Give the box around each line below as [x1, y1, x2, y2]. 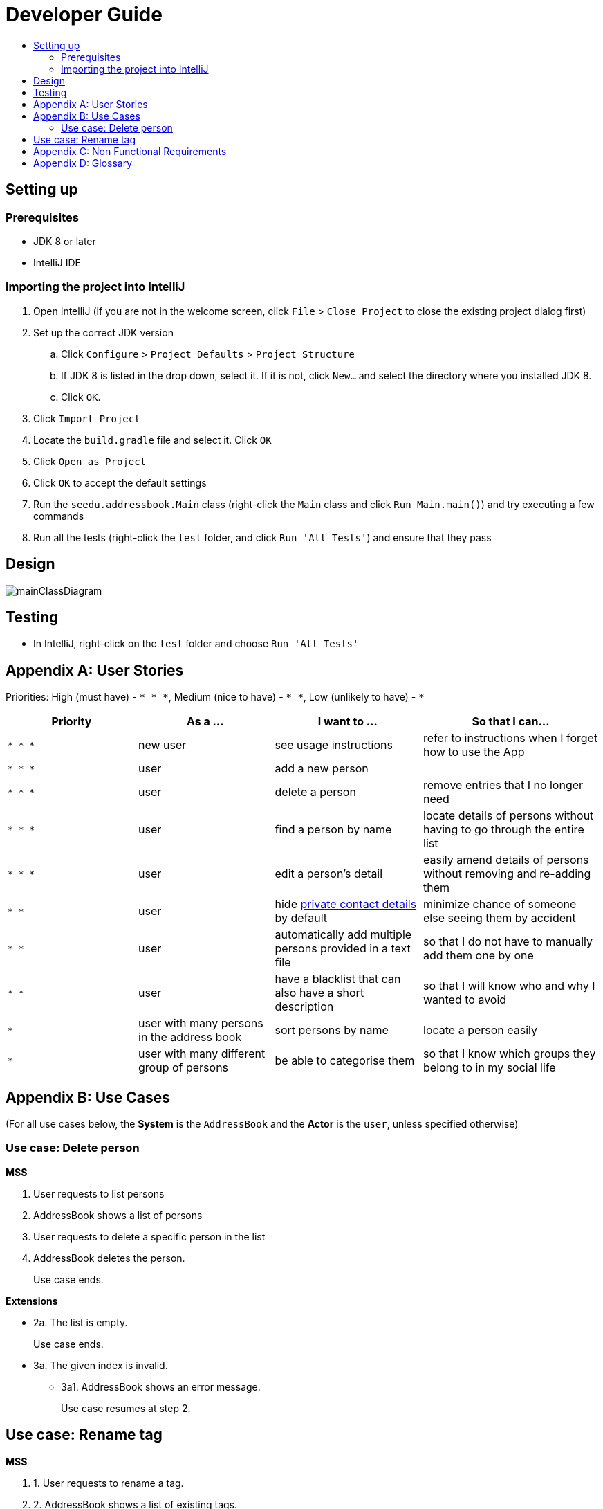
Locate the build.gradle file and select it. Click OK [33, 433, 272, 446]
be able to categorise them [275, 1054, 415, 1068]
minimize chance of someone [423, 897, 577, 912]
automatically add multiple [275, 928, 412, 942]
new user [138, 738, 187, 752]
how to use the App [423, 745, 525, 759]
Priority [51, 714, 92, 729]
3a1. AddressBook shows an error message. [61, 1380, 261, 1393]
